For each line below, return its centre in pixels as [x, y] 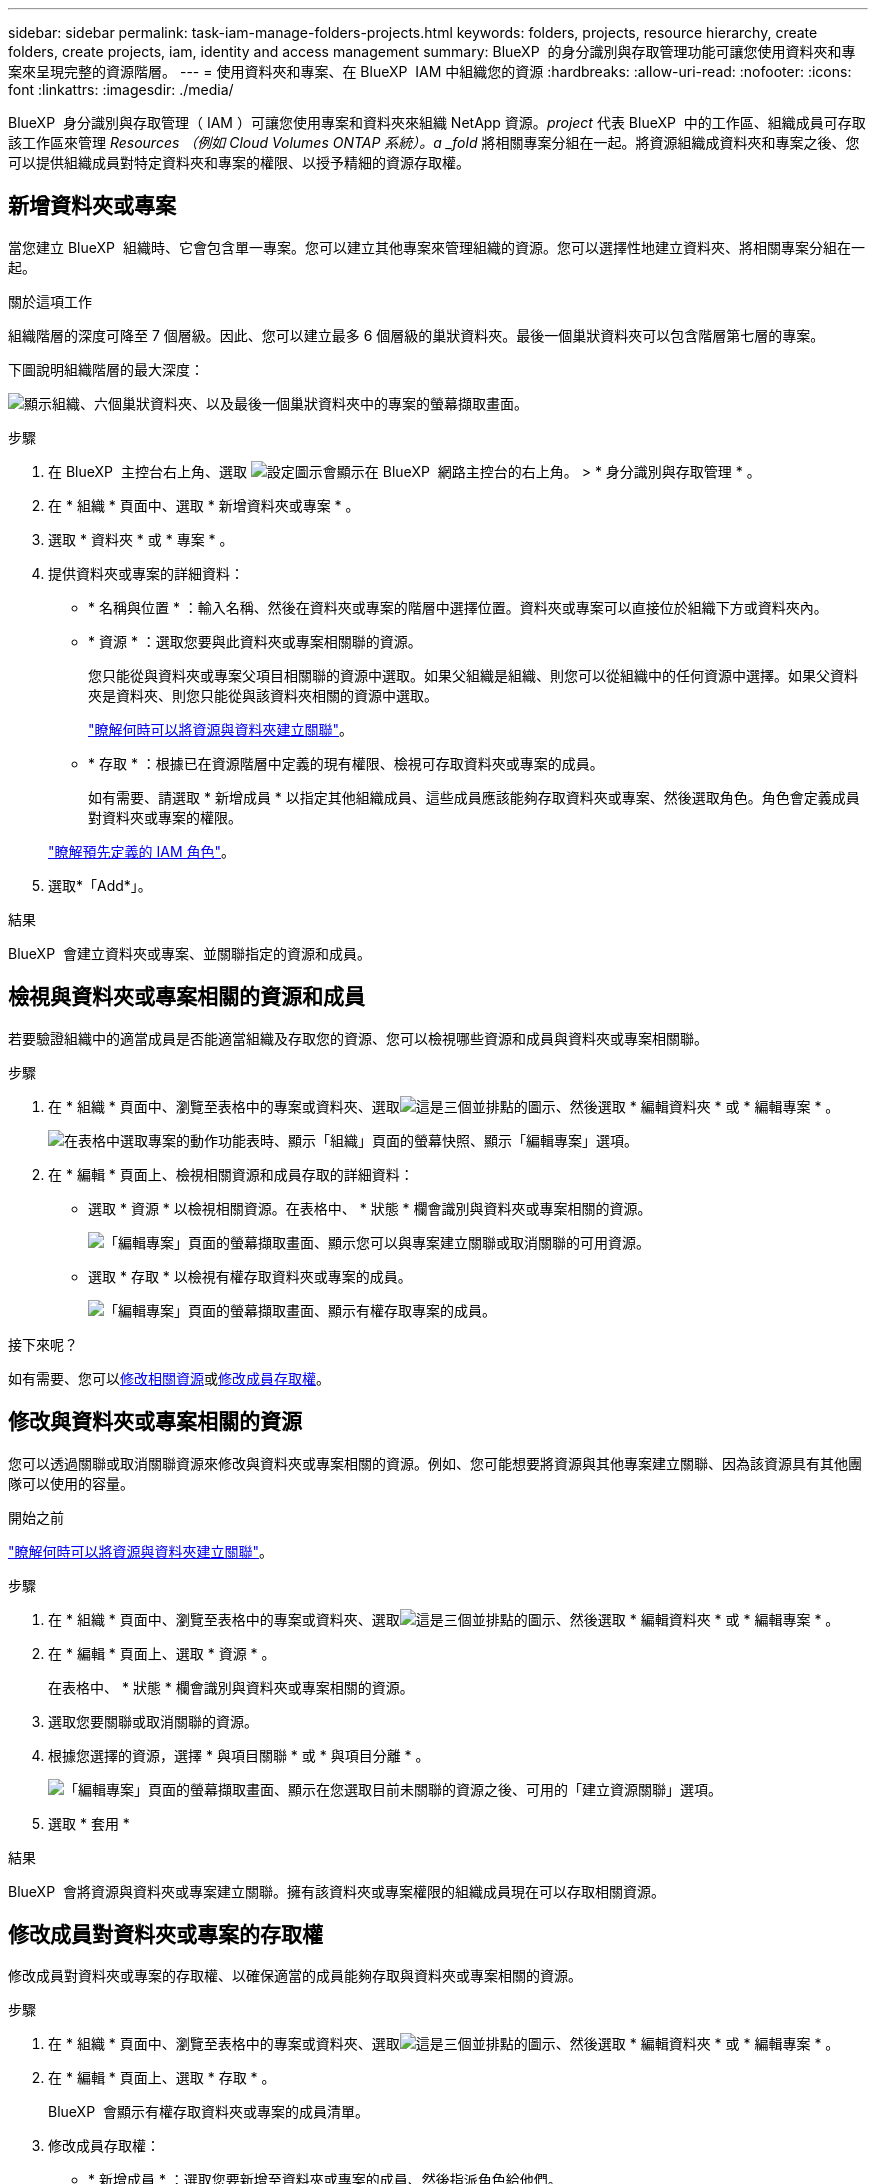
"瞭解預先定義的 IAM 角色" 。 [141, 851]
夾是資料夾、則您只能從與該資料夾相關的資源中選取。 [263, 695]
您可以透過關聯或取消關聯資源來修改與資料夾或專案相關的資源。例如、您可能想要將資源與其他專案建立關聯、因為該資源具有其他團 [435, 1463]
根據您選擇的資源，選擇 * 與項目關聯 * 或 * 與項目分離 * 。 [239, 1755]
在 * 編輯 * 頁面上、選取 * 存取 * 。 [162, 2078]
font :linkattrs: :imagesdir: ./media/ [121, 89]
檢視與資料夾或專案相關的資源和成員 [186, 997]
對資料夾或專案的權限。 [165, 817]
